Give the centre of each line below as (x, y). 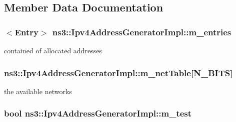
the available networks (38, 91)
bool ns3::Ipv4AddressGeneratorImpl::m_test (98, 113)
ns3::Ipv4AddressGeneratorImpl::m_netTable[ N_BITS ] (118, 72)
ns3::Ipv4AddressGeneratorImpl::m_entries (142, 32)
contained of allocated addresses (53, 50)
